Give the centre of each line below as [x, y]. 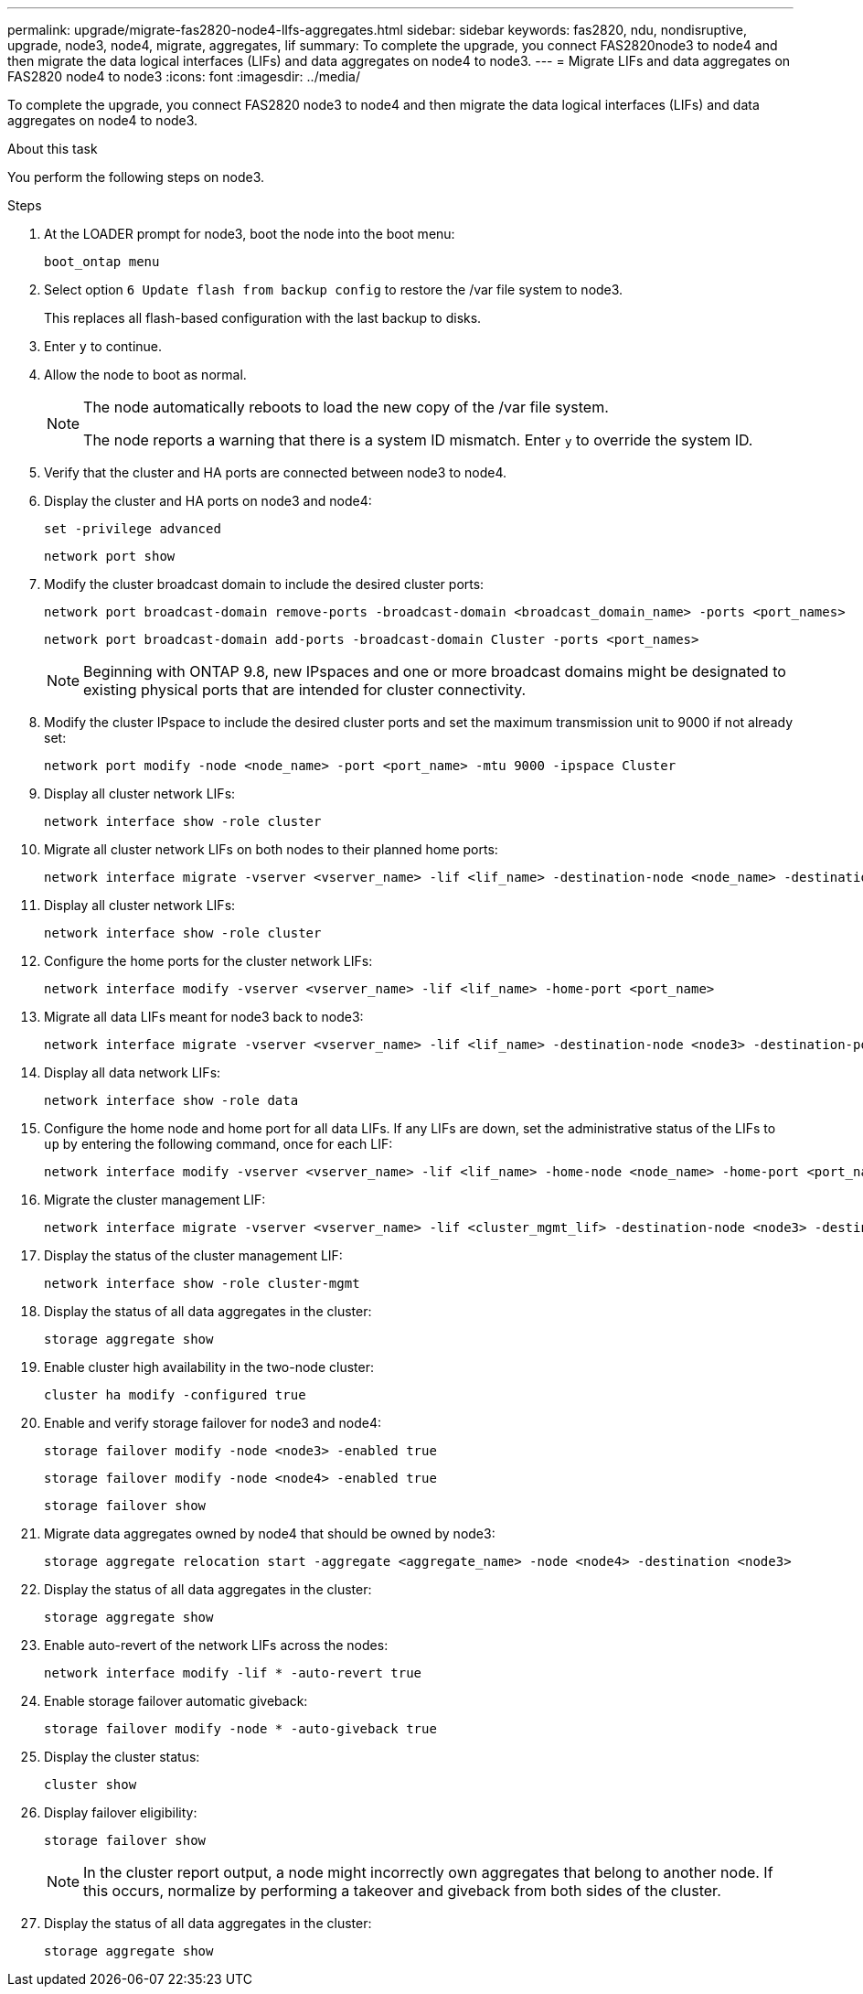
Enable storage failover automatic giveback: [176, 1701]
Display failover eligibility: [121, 1812]
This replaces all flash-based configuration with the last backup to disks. [263, 318]
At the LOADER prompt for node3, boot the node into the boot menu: [250, 234]
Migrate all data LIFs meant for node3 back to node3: [204, 1017]
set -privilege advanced [133, 529]
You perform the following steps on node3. [136, 177]
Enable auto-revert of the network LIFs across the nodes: [216, 1645]
